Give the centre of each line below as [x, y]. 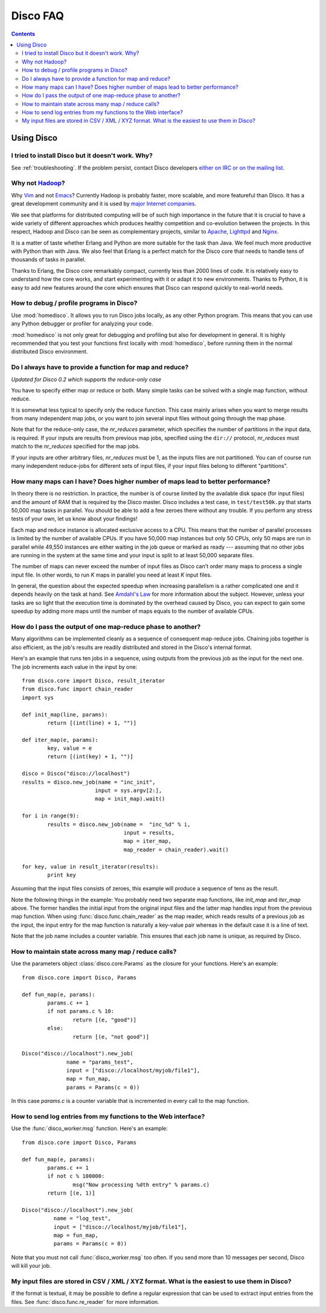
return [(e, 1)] [71, 1193]
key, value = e [70, 748]
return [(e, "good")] [105, 1020]
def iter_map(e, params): [60, 740]
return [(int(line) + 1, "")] [92, 723]
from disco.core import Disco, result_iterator [94, 680]
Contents [23, 34]
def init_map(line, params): [65, 714]
